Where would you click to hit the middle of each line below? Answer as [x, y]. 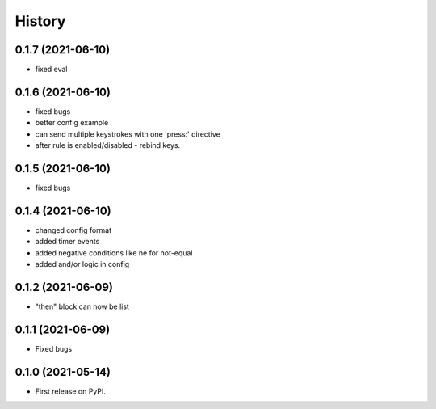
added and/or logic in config [82, 264]
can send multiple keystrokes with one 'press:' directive [128, 134]
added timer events [67, 242]
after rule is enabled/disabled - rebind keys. [108, 145]
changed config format [73, 230]
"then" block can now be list [82, 306]
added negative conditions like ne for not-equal [114, 253]
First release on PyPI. [71, 391]
